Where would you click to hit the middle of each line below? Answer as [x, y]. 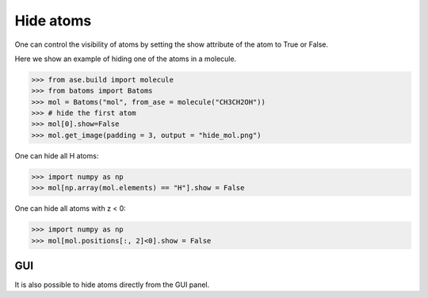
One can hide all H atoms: [57, 155]
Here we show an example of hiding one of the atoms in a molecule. [126, 59]
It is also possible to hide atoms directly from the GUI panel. [112, 285]
